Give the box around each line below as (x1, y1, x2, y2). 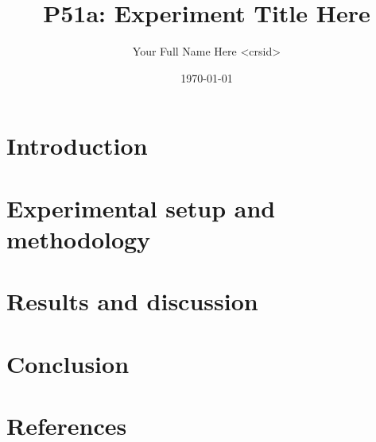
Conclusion (6, 347, 130, 379)
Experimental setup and (6, 191, 276, 224)
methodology (6, 222, 151, 255)
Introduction (6, 129, 148, 162)
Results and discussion (6, 285, 258, 317)
